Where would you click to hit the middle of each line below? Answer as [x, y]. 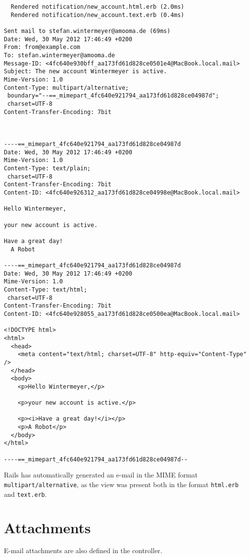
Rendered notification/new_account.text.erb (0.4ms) [98, 15]
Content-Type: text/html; [46, 289]
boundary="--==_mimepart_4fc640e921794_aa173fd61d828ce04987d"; [113, 96]
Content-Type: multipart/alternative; [66, 88]
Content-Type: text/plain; [47, 169]
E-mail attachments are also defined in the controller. [83, 550]
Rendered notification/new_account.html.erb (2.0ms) [98, 7]
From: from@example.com [42, 47]
